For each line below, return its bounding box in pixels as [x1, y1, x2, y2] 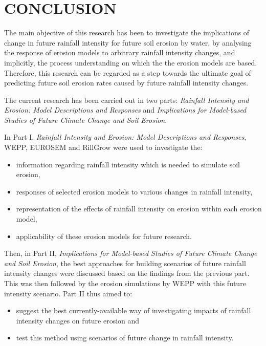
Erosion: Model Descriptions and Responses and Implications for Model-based [4, 104, 247, 115]
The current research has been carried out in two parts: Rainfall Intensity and [4, 94, 249, 105]
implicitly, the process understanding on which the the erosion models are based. [4, 57, 257, 68]
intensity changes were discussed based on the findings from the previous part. [4, 268, 250, 278]
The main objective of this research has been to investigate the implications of [4, 27, 250, 38]
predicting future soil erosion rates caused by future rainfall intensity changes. [4, 77, 249, 88]
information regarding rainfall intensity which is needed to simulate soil [16, 159, 240, 169]
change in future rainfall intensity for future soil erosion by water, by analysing [4, 37, 252, 48]
